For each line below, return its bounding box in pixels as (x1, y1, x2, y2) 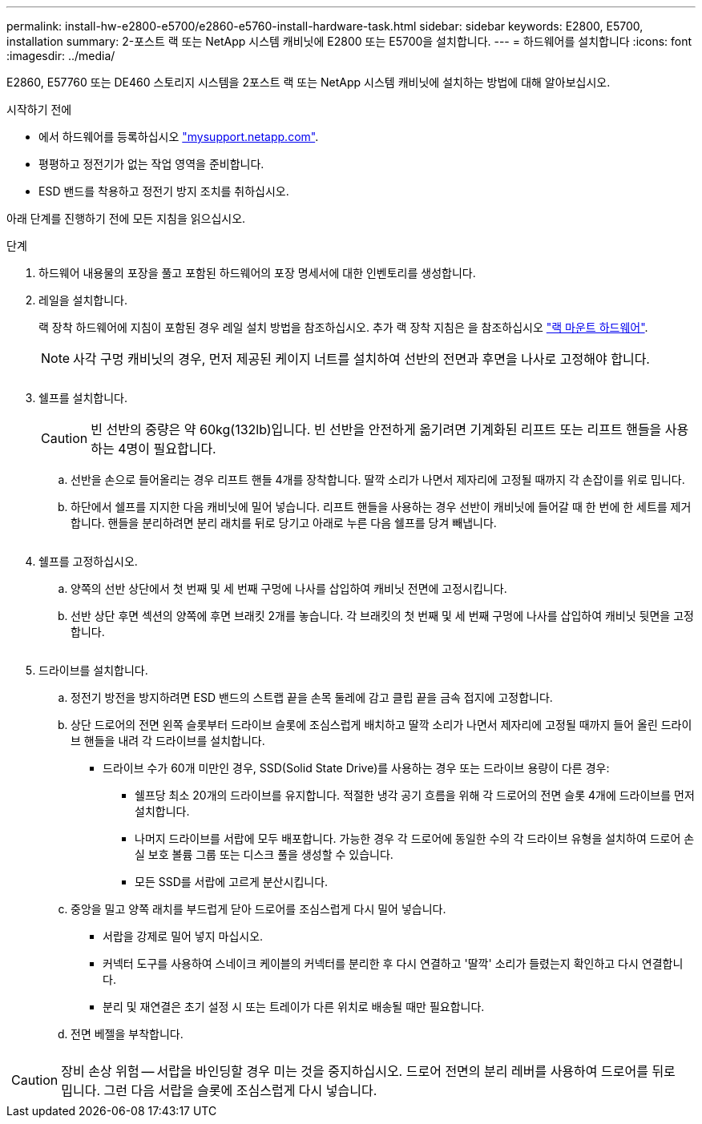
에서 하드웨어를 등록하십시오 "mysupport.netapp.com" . (38, 130, 319, 143)
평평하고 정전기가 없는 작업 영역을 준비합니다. (38, 157, 264, 171)
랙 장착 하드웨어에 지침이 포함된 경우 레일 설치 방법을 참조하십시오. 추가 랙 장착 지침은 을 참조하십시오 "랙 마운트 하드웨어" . (38, 320, 648, 334)
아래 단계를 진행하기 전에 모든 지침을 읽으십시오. (6, 212, 246, 225)
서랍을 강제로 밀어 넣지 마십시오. (103, 929, 264, 943)
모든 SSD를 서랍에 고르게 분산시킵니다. (135, 875, 329, 888)
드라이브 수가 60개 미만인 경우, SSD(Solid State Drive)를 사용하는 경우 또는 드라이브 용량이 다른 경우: (103, 761, 610, 775)
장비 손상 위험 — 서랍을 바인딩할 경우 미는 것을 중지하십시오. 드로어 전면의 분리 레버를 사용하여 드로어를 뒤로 (61, 1063, 676, 1079)
